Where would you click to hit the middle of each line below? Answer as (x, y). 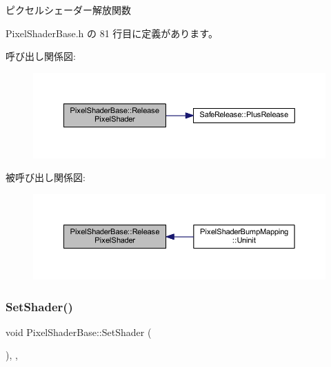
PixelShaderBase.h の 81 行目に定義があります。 (112, 33)
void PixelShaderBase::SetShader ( (79, 332)
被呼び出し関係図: (46, 177)
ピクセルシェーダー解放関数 (68, 10)
